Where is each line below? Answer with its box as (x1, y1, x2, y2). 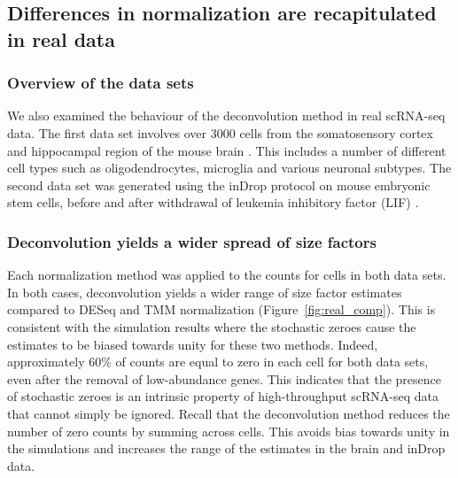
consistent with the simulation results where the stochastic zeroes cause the (7, 317, 416, 335)
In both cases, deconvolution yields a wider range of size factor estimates (7, 282, 402, 301)
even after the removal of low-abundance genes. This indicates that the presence (7, 369, 441, 388)
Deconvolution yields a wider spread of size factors (7, 230, 376, 252)
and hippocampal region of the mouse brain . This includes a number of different (7, 141, 446, 159)
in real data (7, 25, 115, 52)
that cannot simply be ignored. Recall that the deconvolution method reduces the (7, 404, 450, 422)
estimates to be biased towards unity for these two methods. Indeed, (7, 335, 378, 353)
